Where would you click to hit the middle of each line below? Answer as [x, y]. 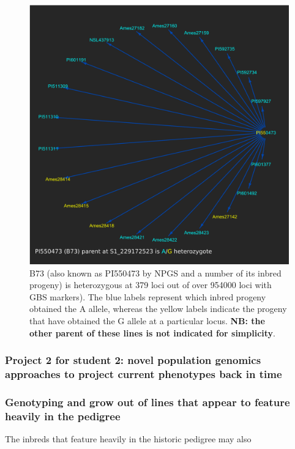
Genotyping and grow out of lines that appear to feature [147, 402]
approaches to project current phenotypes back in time [144, 374]
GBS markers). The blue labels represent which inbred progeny [148, 296]
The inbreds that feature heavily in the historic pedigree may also [128, 439]
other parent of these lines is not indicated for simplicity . [152, 332]
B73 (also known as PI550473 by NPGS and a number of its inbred [155, 273]
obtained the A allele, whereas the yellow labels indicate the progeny [158, 309]
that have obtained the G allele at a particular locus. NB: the [147, 320]
